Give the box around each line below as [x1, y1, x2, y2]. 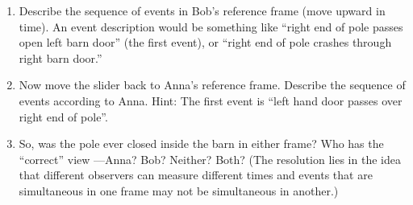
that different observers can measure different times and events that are [19, 166, 373, 183]
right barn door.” [19, 49, 102, 66]
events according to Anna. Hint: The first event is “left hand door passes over [19, 92, 403, 109]
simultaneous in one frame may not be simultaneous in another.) [19, 182, 339, 199]
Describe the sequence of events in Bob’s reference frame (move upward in [19, 2, 386, 18]
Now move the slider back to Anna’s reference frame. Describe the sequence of [19, 76, 406, 93]
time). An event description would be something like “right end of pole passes [19, 18, 403, 35]
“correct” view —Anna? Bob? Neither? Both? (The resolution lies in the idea [19, 150, 401, 167]
